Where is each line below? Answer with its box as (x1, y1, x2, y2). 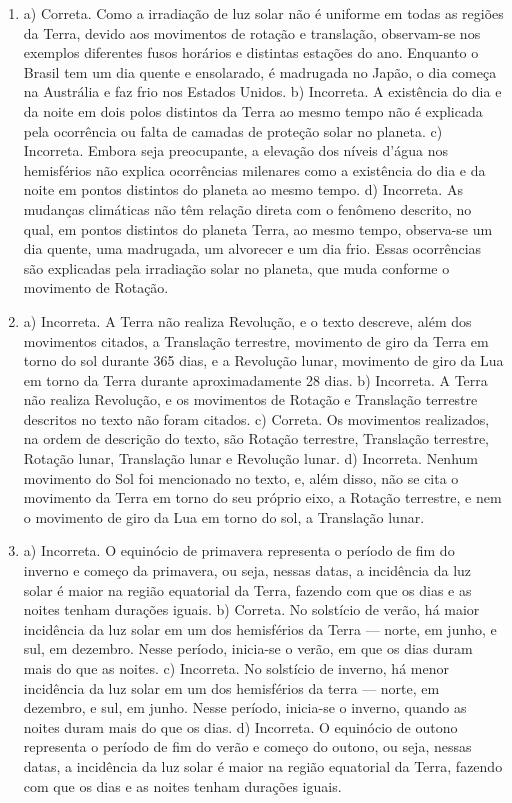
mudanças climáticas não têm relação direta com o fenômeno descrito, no (23, 198, 472, 219)
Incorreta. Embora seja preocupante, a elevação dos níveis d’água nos (23, 140, 448, 161)
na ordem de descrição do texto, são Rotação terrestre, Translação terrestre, (23, 428, 490, 449)
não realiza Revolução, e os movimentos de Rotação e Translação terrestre (23, 389, 478, 410)
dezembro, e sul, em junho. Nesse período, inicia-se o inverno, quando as (23, 697, 467, 718)
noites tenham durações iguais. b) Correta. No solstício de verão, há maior (23, 599, 480, 620)
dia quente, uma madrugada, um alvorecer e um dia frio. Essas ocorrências (23, 238, 482, 259)
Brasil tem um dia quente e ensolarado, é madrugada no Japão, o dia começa (23, 61, 497, 82)
